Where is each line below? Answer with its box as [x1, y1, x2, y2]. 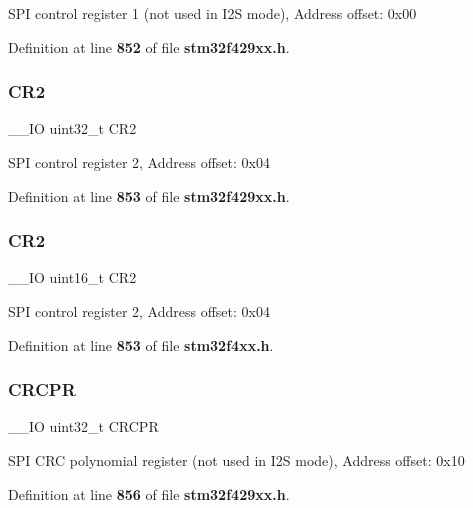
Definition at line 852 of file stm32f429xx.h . [8, 36, 290, 57]
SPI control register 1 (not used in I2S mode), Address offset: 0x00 [8, 3, 417, 23]
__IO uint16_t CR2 [8, 267, 137, 288]
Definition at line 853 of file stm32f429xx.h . [8, 185, 290, 206]
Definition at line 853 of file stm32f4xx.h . [8, 334, 274, 355]
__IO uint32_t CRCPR [8, 416, 159, 437]
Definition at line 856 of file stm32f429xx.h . [8, 483, 290, 504]
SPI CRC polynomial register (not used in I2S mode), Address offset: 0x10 [8, 450, 465, 470]
